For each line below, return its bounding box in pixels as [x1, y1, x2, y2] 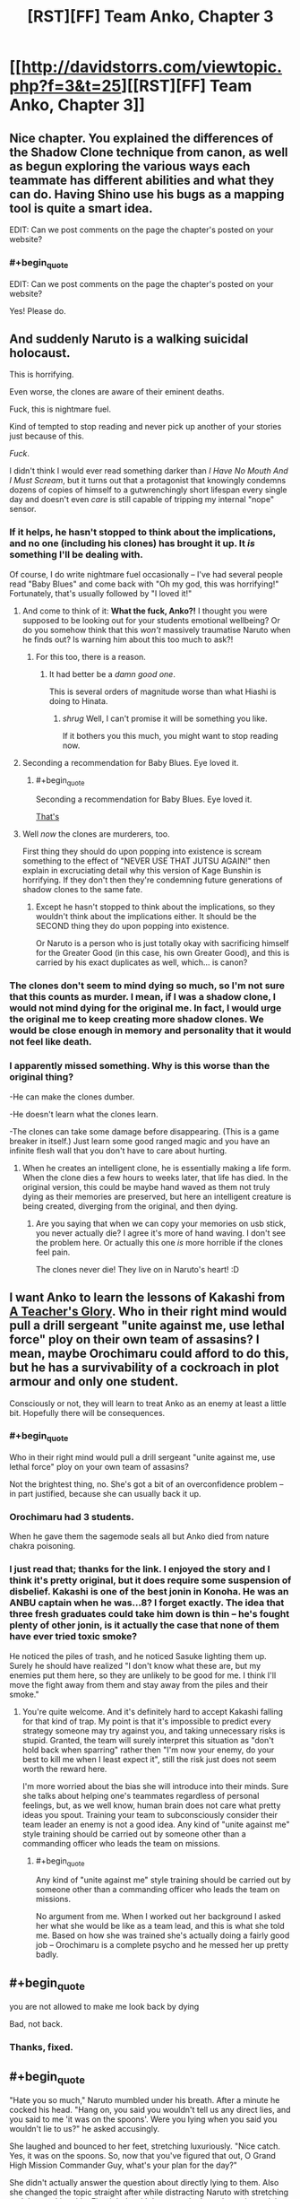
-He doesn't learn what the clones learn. [9, 1108, 159, 1119]
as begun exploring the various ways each [9, 159, 251, 174]
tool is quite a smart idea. [9, 200, 154, 216]
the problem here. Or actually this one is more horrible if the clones [35, 1237, 284, 1247]
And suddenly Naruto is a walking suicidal [9, 331, 249, 346]
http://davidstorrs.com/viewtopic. [21, 56, 283, 77]
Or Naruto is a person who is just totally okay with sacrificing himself [35, 938, 289, 949]
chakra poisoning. [9, 1541, 76, 1551]
